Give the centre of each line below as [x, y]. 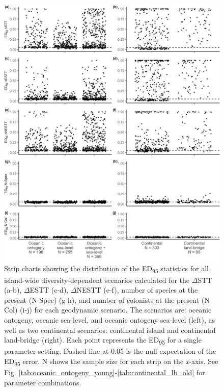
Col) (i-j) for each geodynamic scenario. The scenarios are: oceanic [108, 310]
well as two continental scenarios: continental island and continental [110, 330]
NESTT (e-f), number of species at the [137, 290]
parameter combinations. [43, 382]
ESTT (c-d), [49, 290]
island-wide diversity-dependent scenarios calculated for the [97, 280]
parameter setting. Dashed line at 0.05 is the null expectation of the [110, 351]
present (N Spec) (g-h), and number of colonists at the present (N [107, 299]
